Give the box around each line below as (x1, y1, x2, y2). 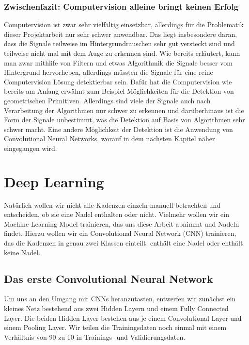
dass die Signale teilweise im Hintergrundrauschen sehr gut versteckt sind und (4, 38, 235, 49)
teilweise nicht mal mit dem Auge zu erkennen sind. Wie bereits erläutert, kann (4, 48, 240, 58)
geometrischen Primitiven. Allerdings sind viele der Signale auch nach (4, 95, 211, 105)
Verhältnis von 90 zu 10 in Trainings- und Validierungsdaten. (4, 331, 186, 342)
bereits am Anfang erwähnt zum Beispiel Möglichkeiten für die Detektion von (4, 86, 234, 96)
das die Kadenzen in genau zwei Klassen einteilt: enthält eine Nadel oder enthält (4, 238, 243, 248)
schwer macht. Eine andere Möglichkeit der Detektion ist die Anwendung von (4, 124, 233, 134)
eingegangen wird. (4, 143, 57, 153)
